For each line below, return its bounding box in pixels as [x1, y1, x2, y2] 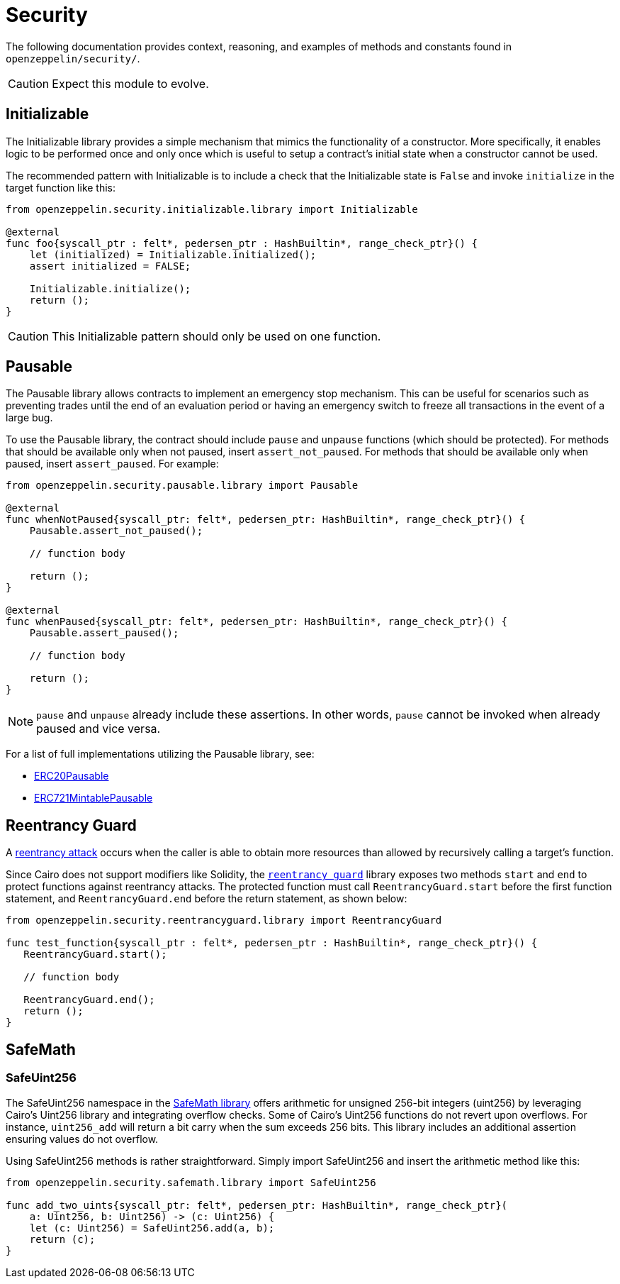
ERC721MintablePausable [34, 792, 153, 804]
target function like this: [6, 181, 116, 194]
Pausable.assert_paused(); [29, 627, 179, 639]
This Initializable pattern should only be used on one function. [52, 328, 381, 343]
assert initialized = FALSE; [29, 260, 191, 272]
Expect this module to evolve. [52, 76, 209, 91]
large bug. [6, 411, 53, 424]
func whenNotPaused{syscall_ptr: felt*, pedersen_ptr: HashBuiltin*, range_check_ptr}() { [6, 514, 526, 526]
